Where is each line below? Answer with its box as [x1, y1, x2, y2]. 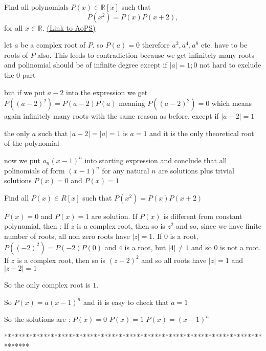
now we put [4, 155, 40, 165]
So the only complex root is [4, 279, 91, 290]
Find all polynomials [4, 2, 69, 12]
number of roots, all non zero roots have [4, 230, 130, 241]
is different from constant [163, 210, 242, 221]
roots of [4, 49, 28, 60]
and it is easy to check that [83, 296, 169, 307]
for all [4, 22, 23, 33]
